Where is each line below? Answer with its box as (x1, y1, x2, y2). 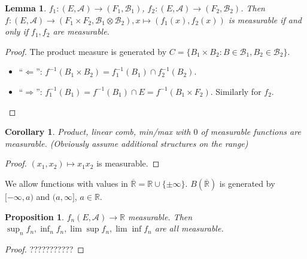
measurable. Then (127, 210, 193, 223)
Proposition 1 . (5, 210, 64, 223)
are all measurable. (154, 222, 224, 235)
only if (5, 25, 29, 38)
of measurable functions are (200, 125, 301, 138)
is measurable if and (228, 13, 302, 26)
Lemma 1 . (5, 2, 47, 14)
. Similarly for (210, 85, 262, 97)
